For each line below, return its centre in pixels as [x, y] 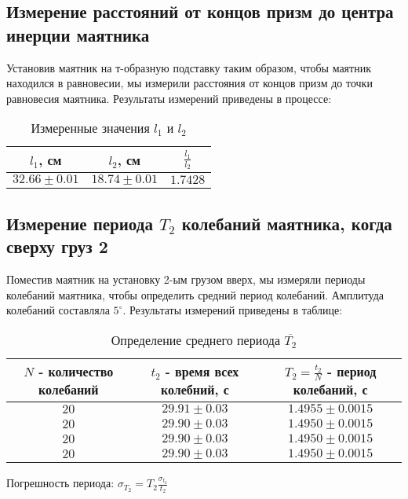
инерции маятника [78, 34]
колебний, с [195, 389]
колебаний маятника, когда [287, 223]
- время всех [202, 371]
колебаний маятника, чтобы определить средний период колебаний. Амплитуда [195, 294]
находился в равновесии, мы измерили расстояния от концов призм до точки [189, 83]
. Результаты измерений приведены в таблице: [233, 310]
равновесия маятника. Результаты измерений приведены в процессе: [169, 98]
